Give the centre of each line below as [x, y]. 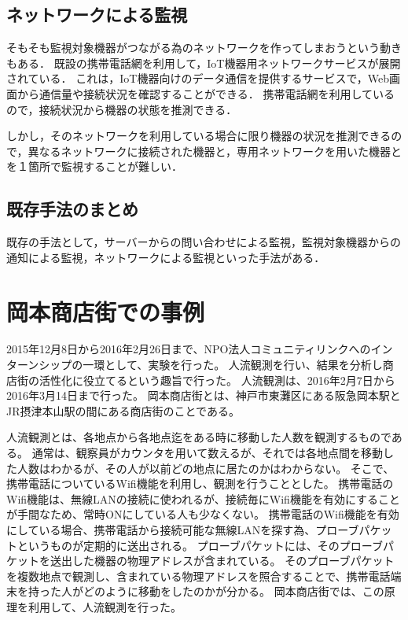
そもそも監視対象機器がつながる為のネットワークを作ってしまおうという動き [204, 48]
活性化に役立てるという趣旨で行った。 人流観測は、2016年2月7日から [217, 380]
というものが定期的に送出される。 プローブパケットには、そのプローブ [200, 545]
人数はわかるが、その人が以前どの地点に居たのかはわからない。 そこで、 [206, 468]
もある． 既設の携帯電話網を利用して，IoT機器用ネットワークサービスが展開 [204, 63]
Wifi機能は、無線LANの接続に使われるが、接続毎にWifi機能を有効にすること [204, 498]
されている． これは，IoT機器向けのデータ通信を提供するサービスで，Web [198, 78]
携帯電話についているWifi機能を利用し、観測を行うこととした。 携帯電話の [200, 483]
